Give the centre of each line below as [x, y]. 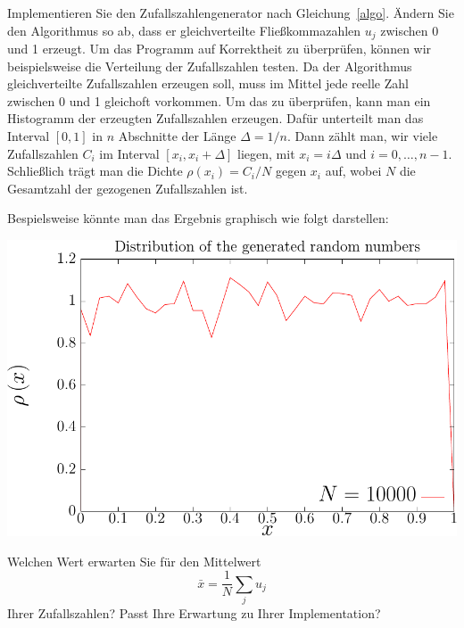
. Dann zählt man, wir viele [362, 136]
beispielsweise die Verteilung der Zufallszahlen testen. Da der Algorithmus [210, 66]
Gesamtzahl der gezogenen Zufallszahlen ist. [128, 188]
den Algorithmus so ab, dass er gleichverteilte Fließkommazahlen [184, 30]
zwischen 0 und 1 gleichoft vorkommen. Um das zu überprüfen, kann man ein [219, 100]
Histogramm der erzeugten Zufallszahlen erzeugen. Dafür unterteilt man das [215, 118]
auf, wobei [353, 171]
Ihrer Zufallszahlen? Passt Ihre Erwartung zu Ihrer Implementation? [194, 613]
